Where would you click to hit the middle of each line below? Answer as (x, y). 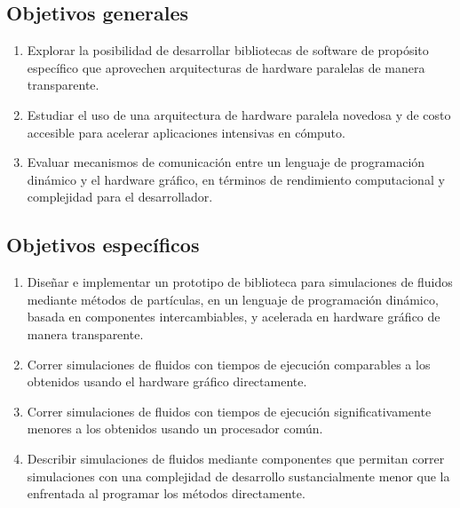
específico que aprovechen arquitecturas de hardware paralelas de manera (226, 67)
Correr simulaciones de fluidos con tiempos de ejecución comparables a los (229, 364)
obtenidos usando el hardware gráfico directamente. (167, 381)
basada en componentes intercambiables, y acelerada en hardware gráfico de (234, 317)
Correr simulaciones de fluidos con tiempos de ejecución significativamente (229, 411)
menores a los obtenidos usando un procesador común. (175, 429)
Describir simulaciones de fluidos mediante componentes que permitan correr (236, 458)
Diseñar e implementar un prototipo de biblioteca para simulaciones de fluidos (240, 282)
